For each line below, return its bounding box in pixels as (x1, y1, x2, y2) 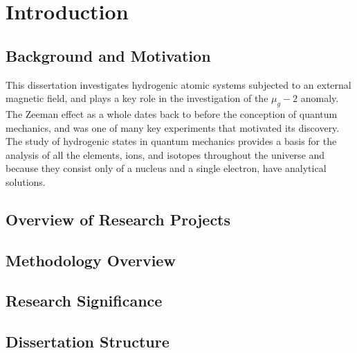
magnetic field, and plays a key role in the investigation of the (6, 91, 268, 105)
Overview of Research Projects (6, 208, 231, 230)
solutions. (6, 174, 46, 189)
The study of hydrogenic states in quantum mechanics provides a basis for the (6, 134, 337, 148)
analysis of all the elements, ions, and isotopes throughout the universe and (6, 147, 325, 162)
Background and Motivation (6, 44, 211, 66)
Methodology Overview (6, 249, 176, 270)
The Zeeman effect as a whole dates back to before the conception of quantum (6, 106, 338, 121)
